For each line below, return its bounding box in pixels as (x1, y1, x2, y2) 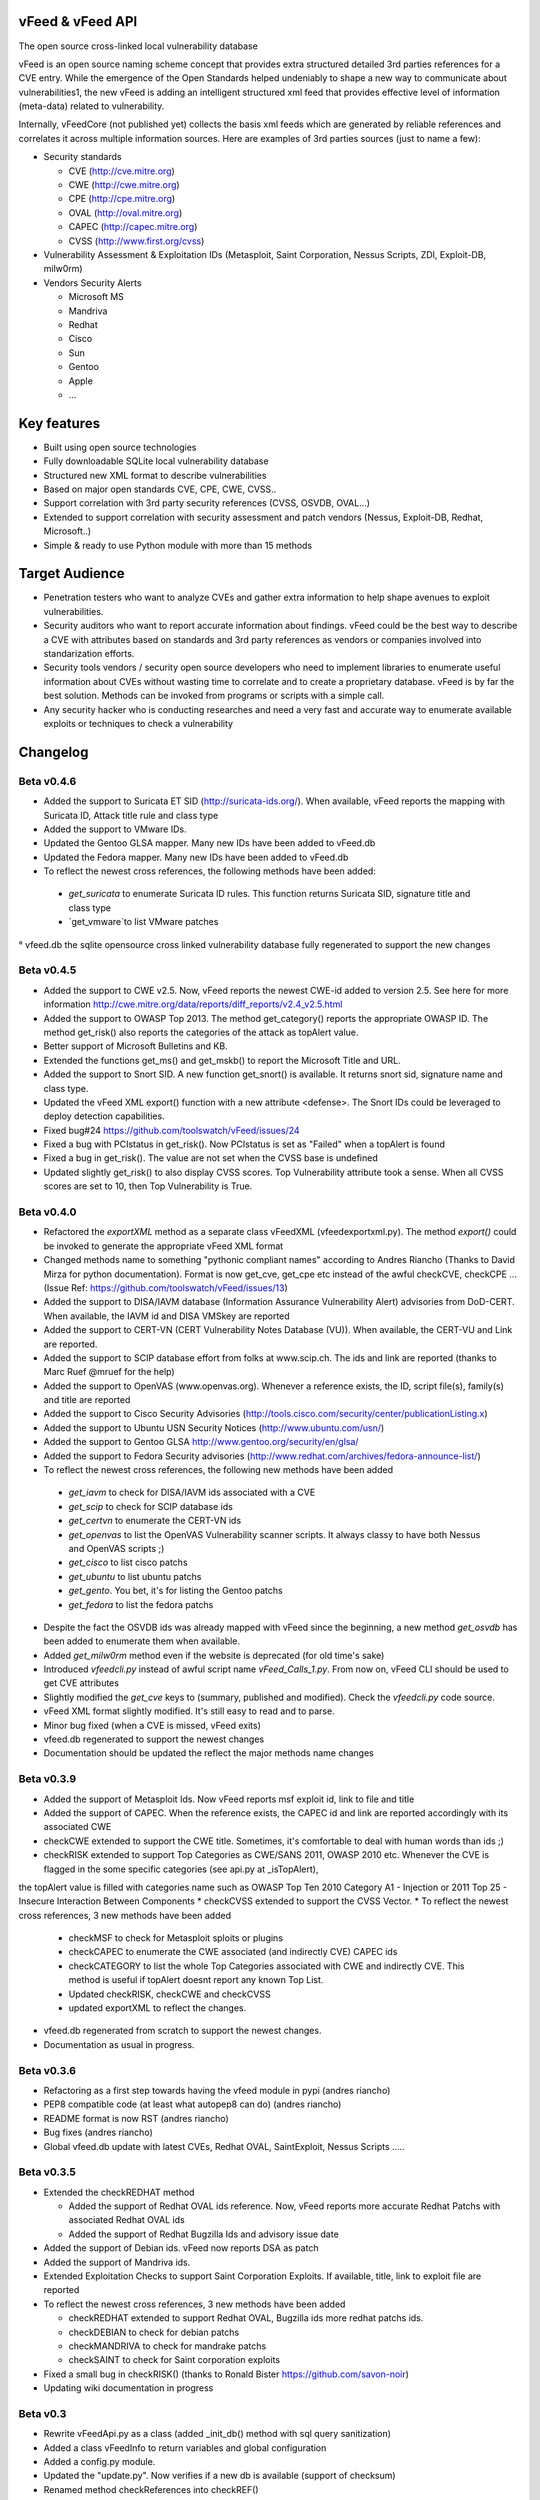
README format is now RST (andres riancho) (43, 2112, 229, 2124)
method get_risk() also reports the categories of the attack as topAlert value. (43, 1026, 359, 1038)
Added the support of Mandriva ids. (43, 2256, 191, 2268)
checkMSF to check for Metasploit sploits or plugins (68, 1932, 284, 1944)
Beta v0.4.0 (18, 1205, 77, 1219)
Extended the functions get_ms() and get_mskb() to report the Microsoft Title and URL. (43, 1054, 401, 1066)
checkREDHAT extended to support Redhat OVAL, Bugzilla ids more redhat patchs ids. (68, 2312, 424, 2324)
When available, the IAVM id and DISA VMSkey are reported (43, 1310, 290, 1322)
